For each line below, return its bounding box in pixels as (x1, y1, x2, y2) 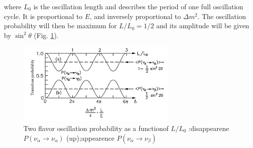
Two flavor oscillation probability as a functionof (23, 123, 169, 133)
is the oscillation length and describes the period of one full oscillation (33, 1, 243, 11)
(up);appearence (66, 132, 115, 143)
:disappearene (189, 123, 230, 133)
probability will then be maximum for (4, 20, 117, 31)
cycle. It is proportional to (4, 11, 83, 21)
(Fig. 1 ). (34, 30, 59, 40)
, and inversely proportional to (89, 11, 181, 21)
